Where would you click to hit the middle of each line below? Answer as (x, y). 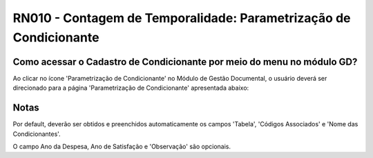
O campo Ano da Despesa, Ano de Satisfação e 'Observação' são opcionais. (122, 146)
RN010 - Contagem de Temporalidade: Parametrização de (182, 18)
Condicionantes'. (37, 134)
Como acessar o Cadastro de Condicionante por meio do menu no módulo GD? (185, 62)
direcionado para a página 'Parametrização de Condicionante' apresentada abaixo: (131, 88)
